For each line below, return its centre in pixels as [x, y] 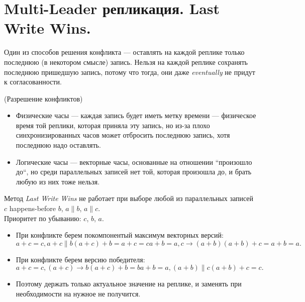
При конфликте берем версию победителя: [80, 259]
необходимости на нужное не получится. [78, 293]
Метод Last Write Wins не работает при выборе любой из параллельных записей [129, 198]
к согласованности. [33, 82]
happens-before [33, 208]
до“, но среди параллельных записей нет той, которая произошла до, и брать [134, 172]
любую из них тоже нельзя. [58, 181]
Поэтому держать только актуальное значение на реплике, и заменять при [129, 284]
